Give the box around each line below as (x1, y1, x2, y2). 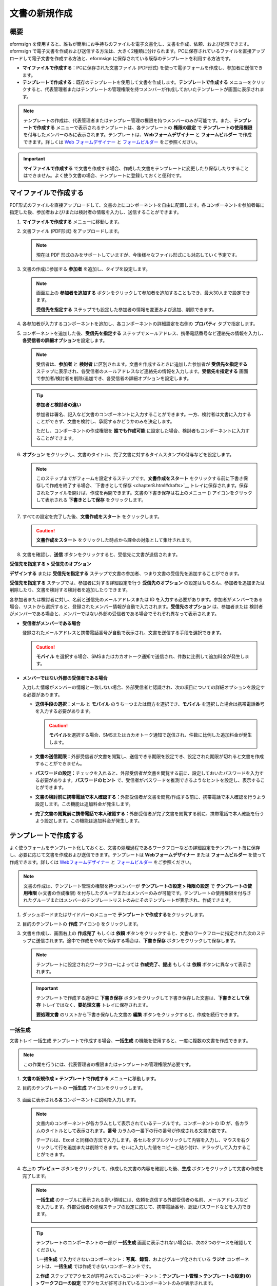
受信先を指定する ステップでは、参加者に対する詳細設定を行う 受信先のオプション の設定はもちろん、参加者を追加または (9, 579, 265, 586)
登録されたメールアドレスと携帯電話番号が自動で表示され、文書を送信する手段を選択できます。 (22, 630, 224, 636)
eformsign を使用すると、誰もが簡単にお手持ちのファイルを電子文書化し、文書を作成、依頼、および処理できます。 (9, 41, 252, 47)
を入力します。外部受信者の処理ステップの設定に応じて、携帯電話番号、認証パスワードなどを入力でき (36, 1204, 251, 1210)
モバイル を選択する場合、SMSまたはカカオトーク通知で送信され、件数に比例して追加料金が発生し (36, 653, 245, 659)
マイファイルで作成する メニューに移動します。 (22, 219, 123, 225)
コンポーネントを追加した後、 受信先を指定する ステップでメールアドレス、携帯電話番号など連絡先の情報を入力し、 (22, 330, 266, 336)
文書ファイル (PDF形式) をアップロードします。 (22, 228, 122, 234)
